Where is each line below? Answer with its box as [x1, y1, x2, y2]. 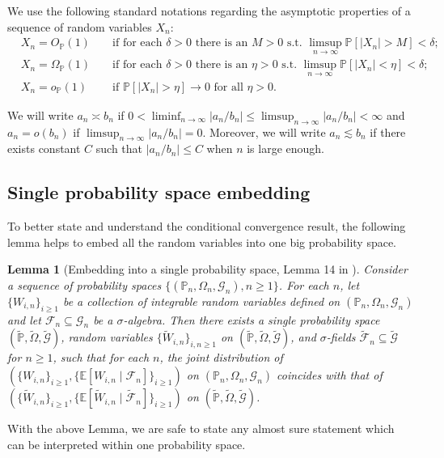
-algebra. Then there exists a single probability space [123, 311, 380, 328]
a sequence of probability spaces [7, 276, 162, 293]
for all [214, 81, 243, 93]
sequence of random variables [7, 18, 152, 35]
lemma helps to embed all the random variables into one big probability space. [7, 233, 397, 250]
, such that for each [53, 349, 150, 366]
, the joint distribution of [159, 349, 283, 366]
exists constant [7, 140, 81, 157]
